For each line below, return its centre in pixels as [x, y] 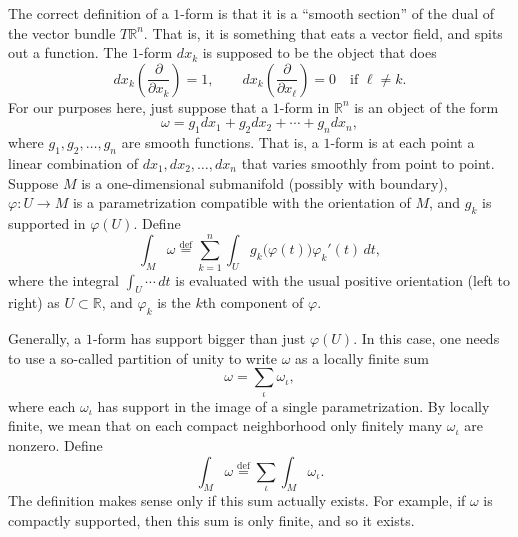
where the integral [63, 279]
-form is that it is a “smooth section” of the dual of [337, 13]
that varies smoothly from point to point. [368, 162]
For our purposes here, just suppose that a [138, 106]
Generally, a [45, 338]
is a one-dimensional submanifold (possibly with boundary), [264, 182]
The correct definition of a [88, 13]
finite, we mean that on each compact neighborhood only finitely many [225, 425]
